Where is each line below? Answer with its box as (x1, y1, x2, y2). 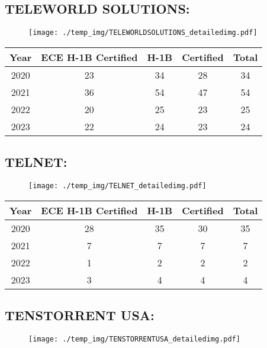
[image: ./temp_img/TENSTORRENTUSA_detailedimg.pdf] (28, 334, 240, 343)
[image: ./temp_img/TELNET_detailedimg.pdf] (28, 182, 207, 191)
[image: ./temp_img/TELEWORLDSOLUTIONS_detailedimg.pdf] (28, 28, 258, 37)
